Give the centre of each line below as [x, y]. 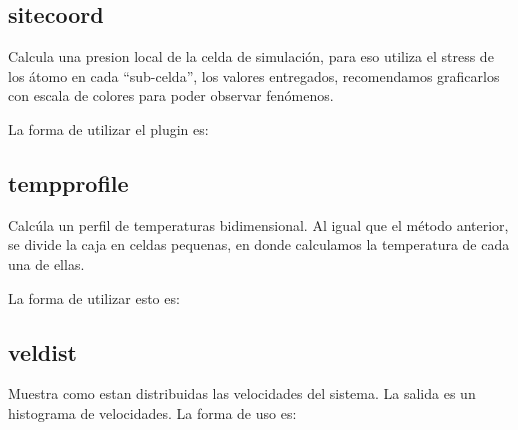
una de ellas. [46, 263]
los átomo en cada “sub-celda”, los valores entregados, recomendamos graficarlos [254, 75]
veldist [42, 351]
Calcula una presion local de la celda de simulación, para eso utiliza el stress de [251, 56]
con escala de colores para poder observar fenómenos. [171, 95]
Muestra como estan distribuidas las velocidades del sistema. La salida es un [242, 393]
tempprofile [68, 182]
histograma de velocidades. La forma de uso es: [152, 412]
